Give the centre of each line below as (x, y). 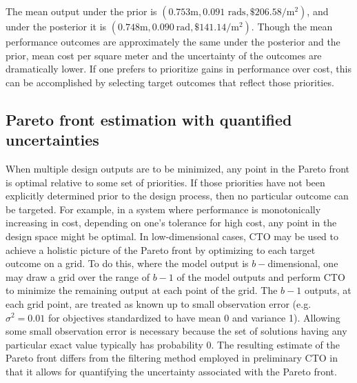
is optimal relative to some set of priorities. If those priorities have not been (165, 182)
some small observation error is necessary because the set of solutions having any (176, 331)
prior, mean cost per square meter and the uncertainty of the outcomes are (164, 55)
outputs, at (328, 290)
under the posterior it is (56, 26)
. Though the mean (292, 26)
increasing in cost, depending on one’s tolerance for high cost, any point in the (171, 223)
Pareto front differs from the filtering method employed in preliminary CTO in (172, 358)
